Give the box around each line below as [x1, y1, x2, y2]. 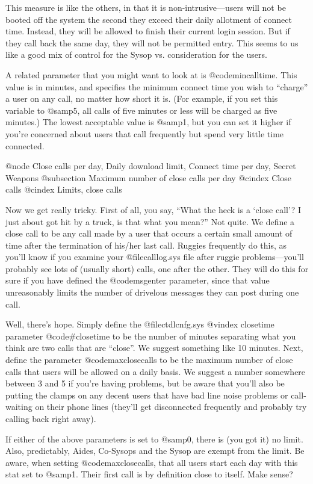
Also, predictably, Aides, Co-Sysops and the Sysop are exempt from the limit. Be [5, 444, 305, 457]
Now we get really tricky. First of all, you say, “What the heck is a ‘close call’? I [5, 203, 301, 216]
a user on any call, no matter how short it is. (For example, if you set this [5, 92, 278, 105]
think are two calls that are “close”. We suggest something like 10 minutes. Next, [5, 341, 303, 354]
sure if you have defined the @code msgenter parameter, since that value [5, 274, 270, 287]
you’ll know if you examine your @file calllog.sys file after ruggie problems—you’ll [5, 250, 304, 263]
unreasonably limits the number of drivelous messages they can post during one [5, 286, 299, 299]
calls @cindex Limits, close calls [5, 183, 122, 196]
